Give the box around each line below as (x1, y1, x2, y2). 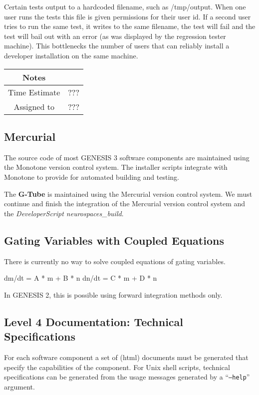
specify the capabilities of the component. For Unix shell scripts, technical (4, 362, 230, 372)
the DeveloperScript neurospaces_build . (4, 208, 124, 218)
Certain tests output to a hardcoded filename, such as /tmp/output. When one (4, 1, 246, 11)
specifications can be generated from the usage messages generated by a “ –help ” (4, 372, 250, 382)
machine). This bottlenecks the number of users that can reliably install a (4, 40, 230, 51)
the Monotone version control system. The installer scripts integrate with (4, 162, 228, 172)
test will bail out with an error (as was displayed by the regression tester (4, 30, 226, 41)
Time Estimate (8, 86, 60, 98)
